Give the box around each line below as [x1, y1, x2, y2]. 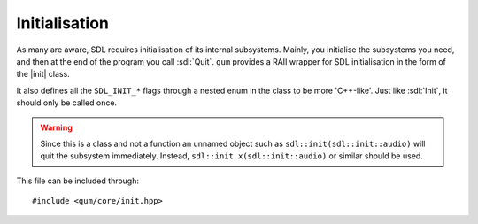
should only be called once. [16, 97, 118, 108]
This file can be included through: [16, 175, 140, 186]
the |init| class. [16, 69, 70, 80]
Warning [40, 122, 73, 133]
